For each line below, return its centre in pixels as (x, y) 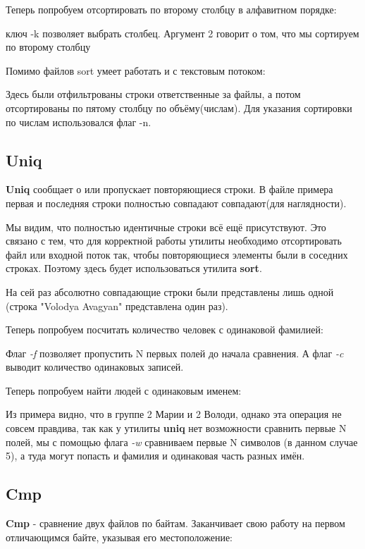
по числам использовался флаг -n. (79, 122)
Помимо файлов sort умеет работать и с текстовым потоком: (136, 70)
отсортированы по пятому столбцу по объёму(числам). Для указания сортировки (179, 107)
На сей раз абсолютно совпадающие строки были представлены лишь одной (170, 291)
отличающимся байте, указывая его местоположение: (119, 537)
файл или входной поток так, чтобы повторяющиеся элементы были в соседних (177, 254)
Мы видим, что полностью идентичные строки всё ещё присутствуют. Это (166, 227)
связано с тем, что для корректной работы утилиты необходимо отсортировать (174, 241)
